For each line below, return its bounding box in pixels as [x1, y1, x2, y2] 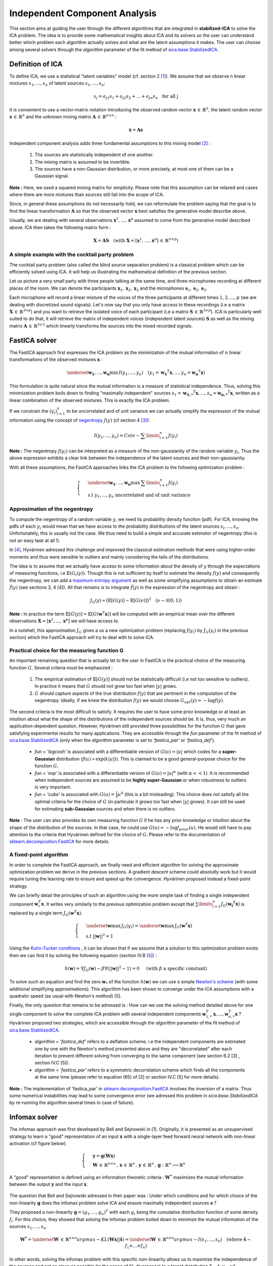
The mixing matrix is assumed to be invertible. [34, 159, 131, 165]
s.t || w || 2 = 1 [86, 932, 114, 939]
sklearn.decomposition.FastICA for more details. [9, 839, 110, 845]
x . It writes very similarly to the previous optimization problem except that [41, 901, 195, 907]
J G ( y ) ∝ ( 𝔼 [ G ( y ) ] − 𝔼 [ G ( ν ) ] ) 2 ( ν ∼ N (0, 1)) [89, 597, 182, 605]
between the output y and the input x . [9, 1181, 88, 1188]
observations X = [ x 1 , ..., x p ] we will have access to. [9, 617, 120, 624]
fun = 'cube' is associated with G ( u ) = [34, 791, 115, 797]
